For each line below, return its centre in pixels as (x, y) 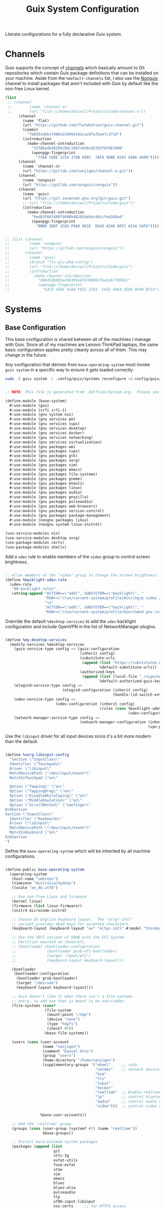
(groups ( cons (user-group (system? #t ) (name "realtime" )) (74, 1128)
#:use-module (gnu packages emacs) (46, 470)
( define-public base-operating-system (45, 870)
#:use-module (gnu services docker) (47, 433)
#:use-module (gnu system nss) (41, 415)
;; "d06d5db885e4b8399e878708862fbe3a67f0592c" (68, 280)
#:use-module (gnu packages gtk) (44, 456)
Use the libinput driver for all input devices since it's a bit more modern (78, 736)
